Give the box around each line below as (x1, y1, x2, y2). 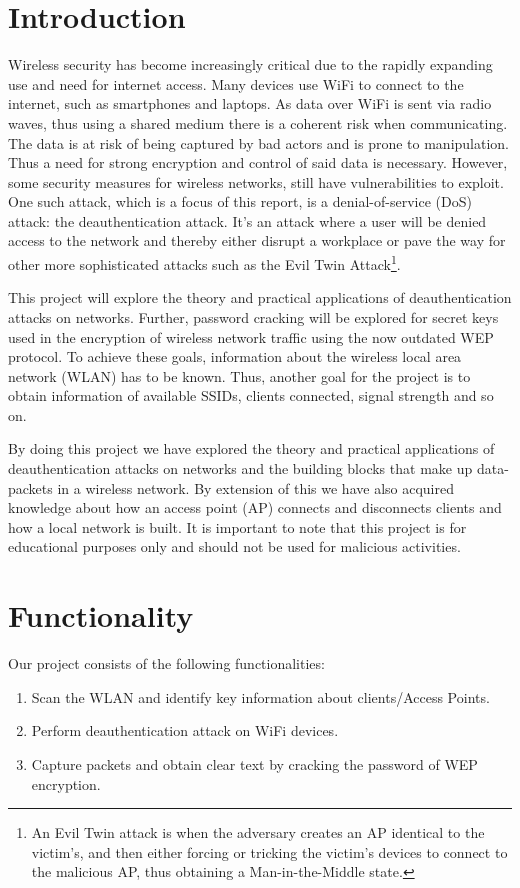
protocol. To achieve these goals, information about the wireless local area (8, 346, 462, 367)
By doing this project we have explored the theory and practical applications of (8, 438, 495, 459)
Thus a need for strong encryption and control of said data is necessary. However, (8, 152, 508, 173)
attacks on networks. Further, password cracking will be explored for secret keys (8, 306, 499, 327)
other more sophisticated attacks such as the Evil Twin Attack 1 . (8, 251, 401, 274)
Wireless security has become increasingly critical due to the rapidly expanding (8, 54, 493, 75)
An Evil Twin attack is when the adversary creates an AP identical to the (31, 822, 485, 843)
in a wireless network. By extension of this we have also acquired (57, 477, 454, 498)
